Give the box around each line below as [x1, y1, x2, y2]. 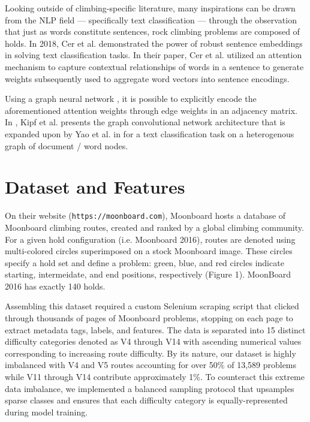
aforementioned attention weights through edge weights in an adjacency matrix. [5, 104, 297, 116]
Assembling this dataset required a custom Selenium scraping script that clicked [5, 300, 299, 312]
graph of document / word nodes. [5, 139, 128, 152]
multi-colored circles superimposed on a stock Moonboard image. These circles [5, 245, 293, 257]
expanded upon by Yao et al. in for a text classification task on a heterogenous [5, 127, 294, 140]
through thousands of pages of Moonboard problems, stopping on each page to [5, 312, 293, 324]
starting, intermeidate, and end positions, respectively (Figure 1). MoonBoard [5, 268, 291, 281]
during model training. [5, 405, 88, 418]
